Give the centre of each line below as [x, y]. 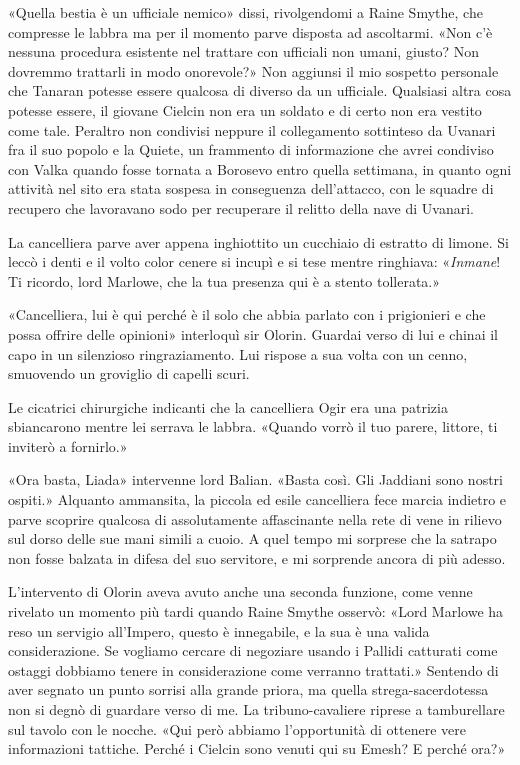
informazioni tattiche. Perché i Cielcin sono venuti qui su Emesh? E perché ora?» [257, 748]
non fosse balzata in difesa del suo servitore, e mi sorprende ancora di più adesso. [257, 557]
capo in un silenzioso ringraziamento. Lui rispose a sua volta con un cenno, [238, 353]
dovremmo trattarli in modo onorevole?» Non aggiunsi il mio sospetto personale [253, 70]
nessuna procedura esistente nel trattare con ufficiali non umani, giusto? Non [244, 51]
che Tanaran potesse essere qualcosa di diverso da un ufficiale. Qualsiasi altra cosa [260, 90]
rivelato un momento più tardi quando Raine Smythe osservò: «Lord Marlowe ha [256, 611]
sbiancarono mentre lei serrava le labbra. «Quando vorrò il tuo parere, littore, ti [253, 426]
